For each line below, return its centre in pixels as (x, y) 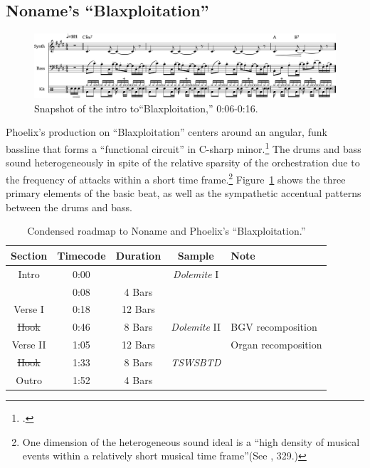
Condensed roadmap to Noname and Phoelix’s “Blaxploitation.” (166, 231)
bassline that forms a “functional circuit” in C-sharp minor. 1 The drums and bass (184, 148)
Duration (138, 255)
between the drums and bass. (69, 207)
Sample (196, 255)
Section (29, 255)
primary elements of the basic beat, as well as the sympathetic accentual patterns (184, 193)
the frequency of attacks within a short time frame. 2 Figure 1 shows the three (176, 178)
